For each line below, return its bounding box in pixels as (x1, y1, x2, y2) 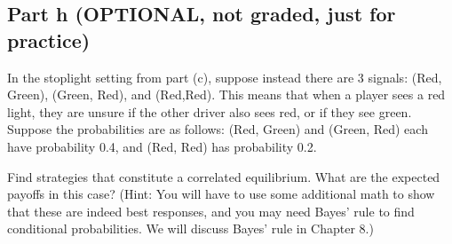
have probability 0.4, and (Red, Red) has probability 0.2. (7, 137, 317, 155)
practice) (7, 26, 91, 53)
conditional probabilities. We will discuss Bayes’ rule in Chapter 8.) (7, 219, 374, 238)
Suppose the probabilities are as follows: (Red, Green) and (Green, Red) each (7, 120, 428, 138)
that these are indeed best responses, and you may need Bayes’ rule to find (7, 201, 415, 220)
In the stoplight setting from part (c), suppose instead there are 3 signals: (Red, (7, 67, 442, 86)
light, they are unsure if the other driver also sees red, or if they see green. (7, 102, 412, 121)
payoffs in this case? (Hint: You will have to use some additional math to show (7, 185, 435, 203)
